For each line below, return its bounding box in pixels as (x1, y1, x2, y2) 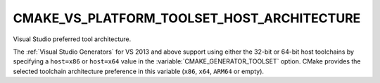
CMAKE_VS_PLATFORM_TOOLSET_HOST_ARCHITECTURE (13, 10, 361, 26)
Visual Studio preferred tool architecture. (13, 35, 132, 43)
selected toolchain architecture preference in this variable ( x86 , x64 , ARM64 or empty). (13, 67, 264, 75)
